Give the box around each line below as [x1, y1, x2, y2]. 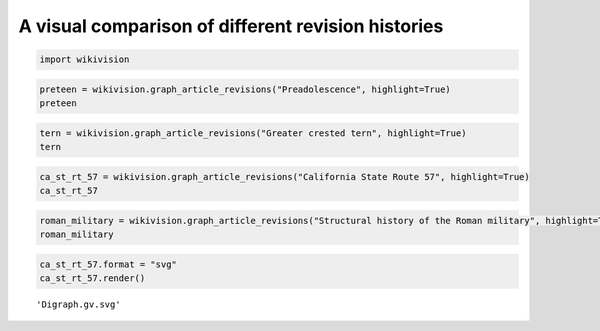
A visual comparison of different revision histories [18, 15, 444, 37]
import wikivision [39, 54, 130, 65]
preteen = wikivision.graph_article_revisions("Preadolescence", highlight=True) [39, 83, 452, 95]
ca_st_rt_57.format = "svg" [39, 258, 177, 270]
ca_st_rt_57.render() [39, 272, 146, 284]
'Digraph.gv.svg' [36, 298, 121, 310]
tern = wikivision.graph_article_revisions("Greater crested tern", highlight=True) [39, 127, 467, 139]
